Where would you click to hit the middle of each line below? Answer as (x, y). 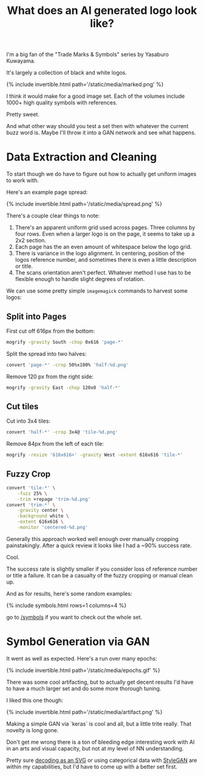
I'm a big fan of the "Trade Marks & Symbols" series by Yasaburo (87, 55)
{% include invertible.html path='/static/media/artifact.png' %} (84, 712)
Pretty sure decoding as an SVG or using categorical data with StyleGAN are (102, 760)
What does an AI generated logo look (102, 11)
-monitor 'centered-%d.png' (53, 528)
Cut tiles (22, 407)
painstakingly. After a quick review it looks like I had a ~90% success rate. (99, 545)
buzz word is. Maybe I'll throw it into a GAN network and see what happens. (101, 133)
